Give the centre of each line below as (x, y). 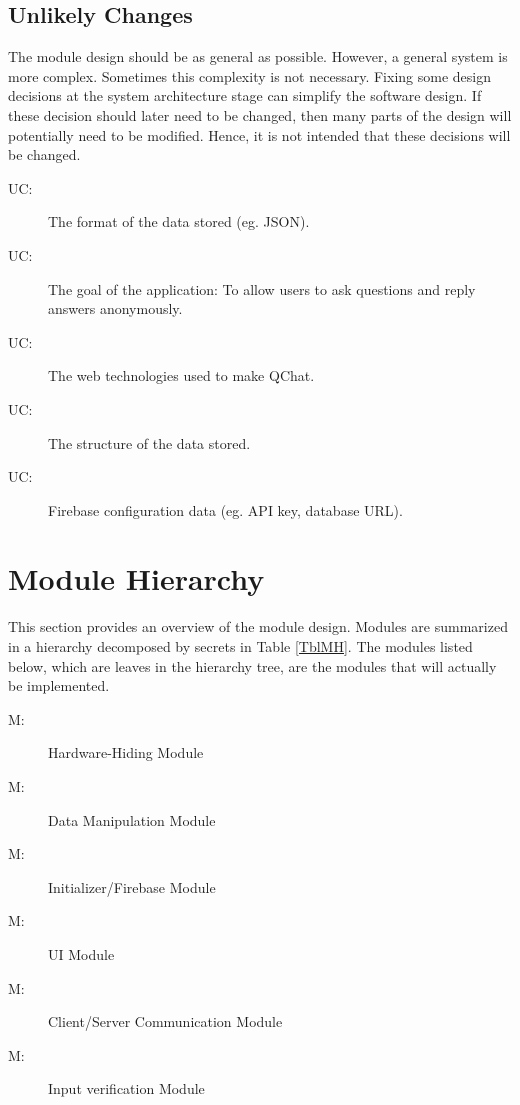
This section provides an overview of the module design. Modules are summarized (258, 626)
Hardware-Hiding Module (126, 752)
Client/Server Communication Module (165, 1021)
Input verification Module (126, 1088)
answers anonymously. (115, 308)
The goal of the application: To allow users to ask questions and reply (262, 288)
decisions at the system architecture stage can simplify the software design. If (245, 95)
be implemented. (59, 685)
